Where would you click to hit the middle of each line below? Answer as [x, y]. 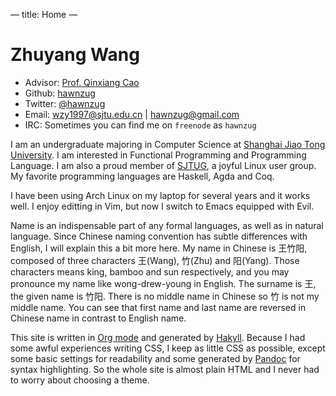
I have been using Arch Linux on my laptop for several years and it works [160, 195]
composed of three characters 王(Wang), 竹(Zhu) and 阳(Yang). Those [155, 260]
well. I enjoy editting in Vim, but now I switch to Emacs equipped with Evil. [162, 206]
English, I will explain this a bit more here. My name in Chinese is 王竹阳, [159, 248]
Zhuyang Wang [75, 55]
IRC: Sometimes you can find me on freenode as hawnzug [140, 125]
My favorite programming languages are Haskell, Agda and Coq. [142, 176]
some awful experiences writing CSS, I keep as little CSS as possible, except [168, 348]
